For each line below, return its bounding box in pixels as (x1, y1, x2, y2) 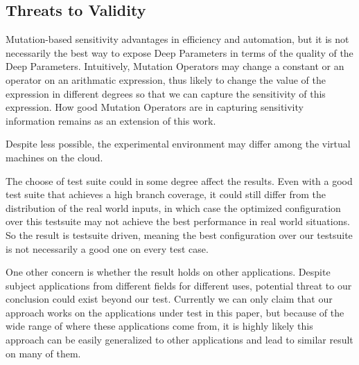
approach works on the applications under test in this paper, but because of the (6, 305, 344, 319)
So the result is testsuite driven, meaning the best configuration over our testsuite (6, 227, 353, 242)
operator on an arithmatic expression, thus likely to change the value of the (6, 72, 326, 87)
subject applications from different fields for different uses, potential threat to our (6, 278, 352, 292)
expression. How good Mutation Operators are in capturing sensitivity (6, 100, 304, 114)
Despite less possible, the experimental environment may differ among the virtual (6, 136, 351, 151)
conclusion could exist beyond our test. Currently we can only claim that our (6, 292, 333, 306)
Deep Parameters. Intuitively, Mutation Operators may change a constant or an (6, 59, 344, 73)
